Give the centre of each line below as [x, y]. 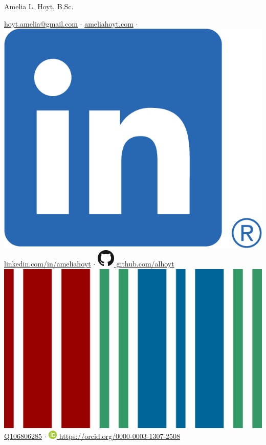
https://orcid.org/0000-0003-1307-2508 [120, 436]
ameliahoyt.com [109, 23]
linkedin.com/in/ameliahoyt [48, 264]
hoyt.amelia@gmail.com [41, 23]
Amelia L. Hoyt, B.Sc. [39, 6]
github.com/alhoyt [145, 264]
